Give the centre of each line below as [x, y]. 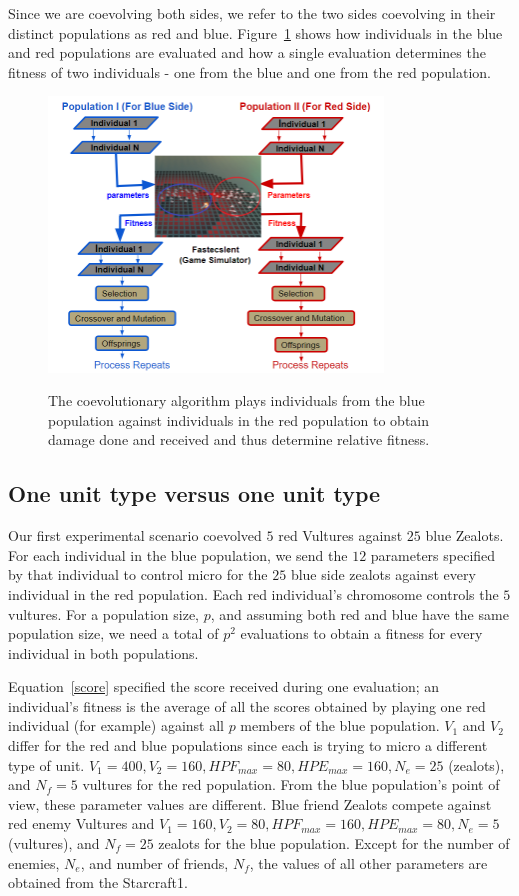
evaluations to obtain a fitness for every [361, 633]
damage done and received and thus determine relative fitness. [239, 439]
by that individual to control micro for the [138, 574]
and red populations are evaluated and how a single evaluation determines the [247, 52]
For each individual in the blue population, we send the [178, 554]
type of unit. [46, 764]
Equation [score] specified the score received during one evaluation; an [224, 686]
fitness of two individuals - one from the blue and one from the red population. [249, 71]
